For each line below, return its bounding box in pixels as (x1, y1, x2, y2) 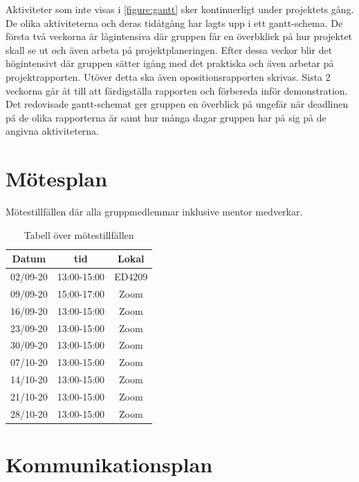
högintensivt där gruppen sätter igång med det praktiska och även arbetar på (6, 56, 334, 70)
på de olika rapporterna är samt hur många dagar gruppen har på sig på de (6, 110, 326, 124)
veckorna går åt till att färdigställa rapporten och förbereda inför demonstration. (6, 83, 348, 97)
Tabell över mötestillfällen (24, 227, 134, 242)
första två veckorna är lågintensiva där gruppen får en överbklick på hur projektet (6, 29, 353, 44)
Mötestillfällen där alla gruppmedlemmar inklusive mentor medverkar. (6, 204, 303, 219)
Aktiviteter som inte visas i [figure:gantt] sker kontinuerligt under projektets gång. (6, 2, 354, 16)
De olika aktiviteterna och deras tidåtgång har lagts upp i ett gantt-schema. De (6, 15, 343, 30)
